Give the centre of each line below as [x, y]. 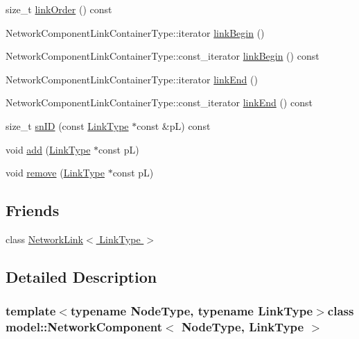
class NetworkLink [44, 239]
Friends [33, 210]
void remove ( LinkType [55, 173]
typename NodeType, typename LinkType [192, 311]
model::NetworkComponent [84, 327]
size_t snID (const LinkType [67, 125]
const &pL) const [174, 125]
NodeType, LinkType [243, 327]
